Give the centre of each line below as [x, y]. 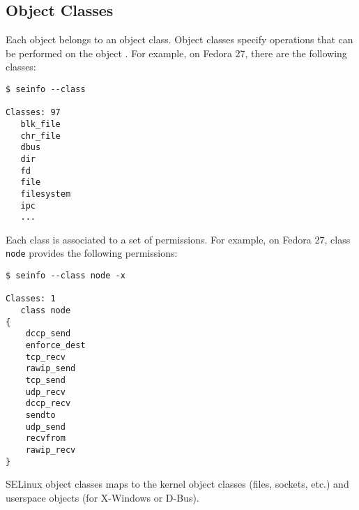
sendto [40, 415]
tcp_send [45, 381]
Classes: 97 [33, 113]
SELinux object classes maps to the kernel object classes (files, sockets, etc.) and [177, 484]
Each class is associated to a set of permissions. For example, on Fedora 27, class [178, 239]
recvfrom [45, 438]
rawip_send [51, 369]
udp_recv [45, 392]
